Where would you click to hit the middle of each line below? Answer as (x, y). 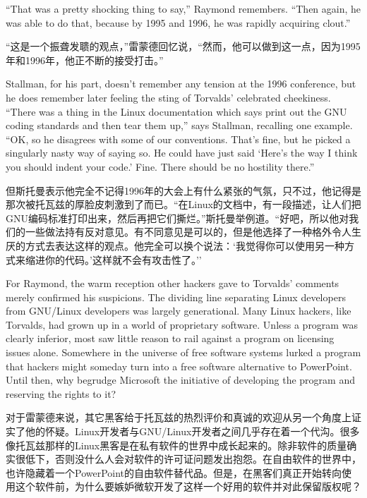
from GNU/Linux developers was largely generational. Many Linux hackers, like (179, 311)
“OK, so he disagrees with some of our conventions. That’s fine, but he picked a (178, 139)
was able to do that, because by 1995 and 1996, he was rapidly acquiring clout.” (178, 22)
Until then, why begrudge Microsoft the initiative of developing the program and (180, 380)
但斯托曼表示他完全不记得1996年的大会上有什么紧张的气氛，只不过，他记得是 (183, 190)
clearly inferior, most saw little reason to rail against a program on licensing (170, 338)
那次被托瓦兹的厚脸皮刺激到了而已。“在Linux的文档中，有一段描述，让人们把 (183, 204)
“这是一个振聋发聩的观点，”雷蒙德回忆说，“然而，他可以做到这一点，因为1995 (183, 46)
